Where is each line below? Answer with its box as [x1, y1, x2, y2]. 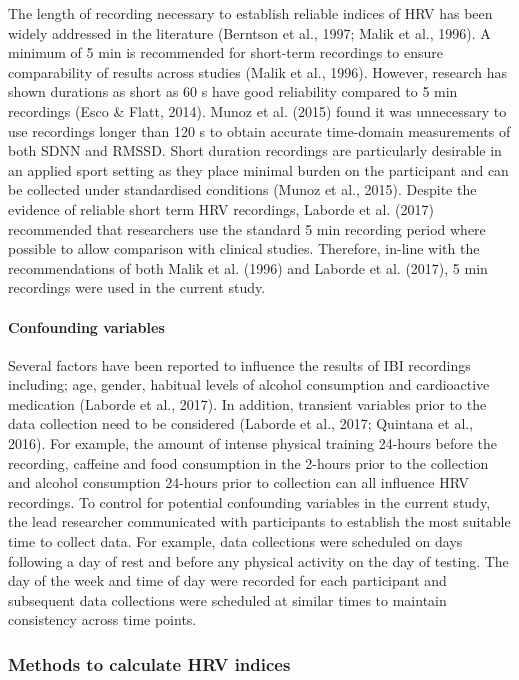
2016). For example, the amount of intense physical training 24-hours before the [8, 433, 498, 454]
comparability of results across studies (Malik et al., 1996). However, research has [8, 61, 507, 82]
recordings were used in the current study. [8, 277, 266, 298]
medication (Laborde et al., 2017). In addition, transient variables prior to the [8, 393, 487, 414]
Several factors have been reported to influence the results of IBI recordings [8, 354, 471, 375]
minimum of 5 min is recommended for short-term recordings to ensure [8, 42, 443, 63]
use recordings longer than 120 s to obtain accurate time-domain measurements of [8, 120, 511, 141]
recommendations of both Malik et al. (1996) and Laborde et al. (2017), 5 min [8, 257, 488, 278]
